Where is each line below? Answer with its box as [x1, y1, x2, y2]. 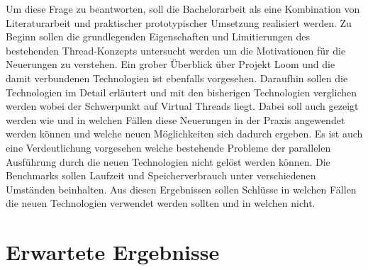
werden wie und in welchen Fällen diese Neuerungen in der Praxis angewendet [6, 112, 345, 127]
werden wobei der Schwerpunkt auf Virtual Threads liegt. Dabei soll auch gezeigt [6, 99, 359, 113]
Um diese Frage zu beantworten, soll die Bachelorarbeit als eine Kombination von [6, 1, 360, 16]
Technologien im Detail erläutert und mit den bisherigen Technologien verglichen [6, 84, 357, 99]
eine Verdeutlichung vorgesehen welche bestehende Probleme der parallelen [6, 140, 331, 154]
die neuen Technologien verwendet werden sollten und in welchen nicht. [6, 196, 316, 210]
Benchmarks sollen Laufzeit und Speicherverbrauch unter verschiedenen [6, 168, 316, 183]
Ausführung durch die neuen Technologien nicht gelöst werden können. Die [6, 154, 330, 169]
